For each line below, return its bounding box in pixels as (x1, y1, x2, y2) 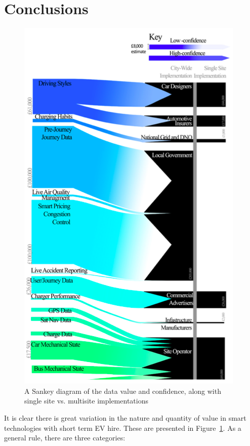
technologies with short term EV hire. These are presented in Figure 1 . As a (4, 422, 241, 433)
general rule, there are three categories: (4, 432, 126, 443)
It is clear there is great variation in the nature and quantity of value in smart (4, 412, 246, 423)
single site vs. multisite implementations (24, 395, 148, 406)
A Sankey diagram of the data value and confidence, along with (24, 385, 221, 396)
